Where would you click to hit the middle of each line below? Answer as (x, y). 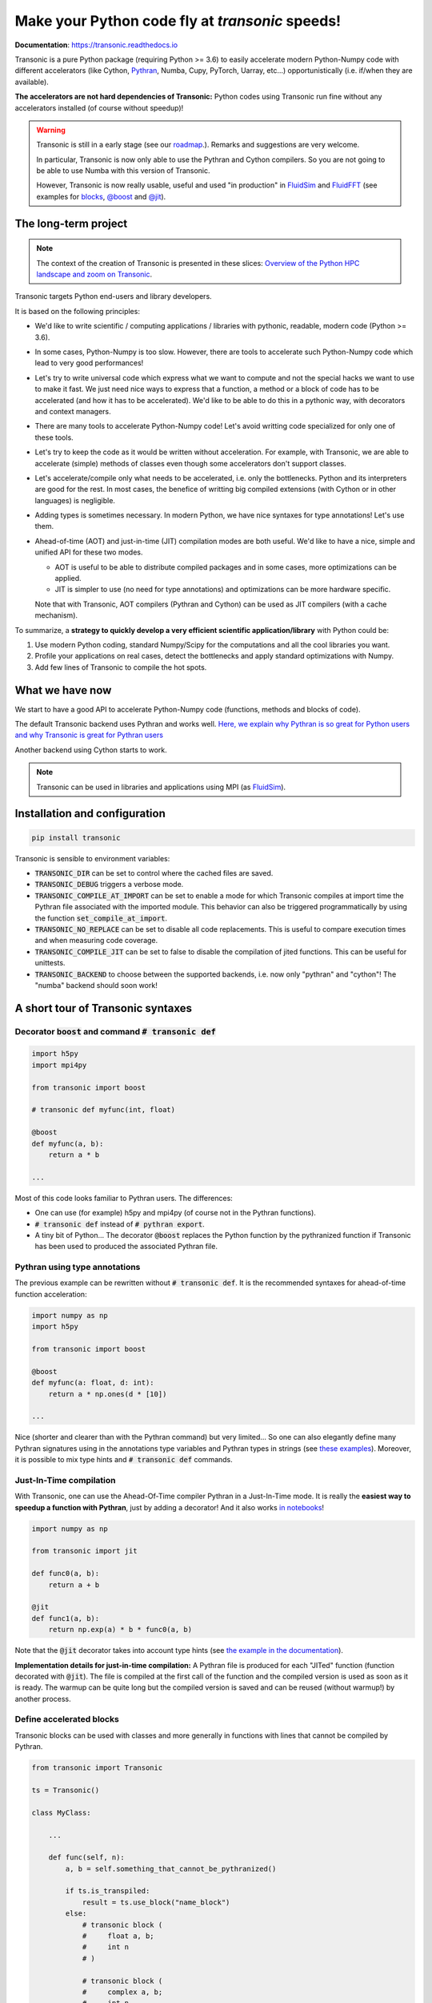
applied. (68, 578)
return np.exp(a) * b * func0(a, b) (120, 1630)
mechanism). (56, 615)
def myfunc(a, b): (68, 1143)
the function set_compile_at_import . (101, 918)
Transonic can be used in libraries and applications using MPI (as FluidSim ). (161, 787)
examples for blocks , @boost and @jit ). (101, 196)
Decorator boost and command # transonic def (115, 1031)
